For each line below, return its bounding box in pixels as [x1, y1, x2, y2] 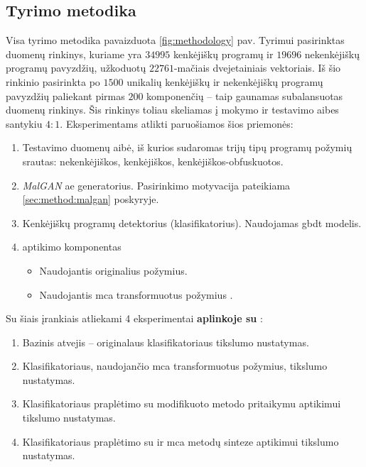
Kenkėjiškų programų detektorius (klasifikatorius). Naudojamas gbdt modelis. [22, 215, 362, 230]
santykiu [6, 116, 43, 131]
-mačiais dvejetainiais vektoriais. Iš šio [173, 60, 341, 75]
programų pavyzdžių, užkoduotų [6, 60, 146, 75]
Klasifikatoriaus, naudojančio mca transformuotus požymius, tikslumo [22, 358, 328, 373]
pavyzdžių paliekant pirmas [6, 88, 125, 103]
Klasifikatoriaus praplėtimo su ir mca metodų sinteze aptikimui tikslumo [22, 434, 339, 449]
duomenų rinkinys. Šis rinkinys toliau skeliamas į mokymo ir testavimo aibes [6, 102, 339, 117]
